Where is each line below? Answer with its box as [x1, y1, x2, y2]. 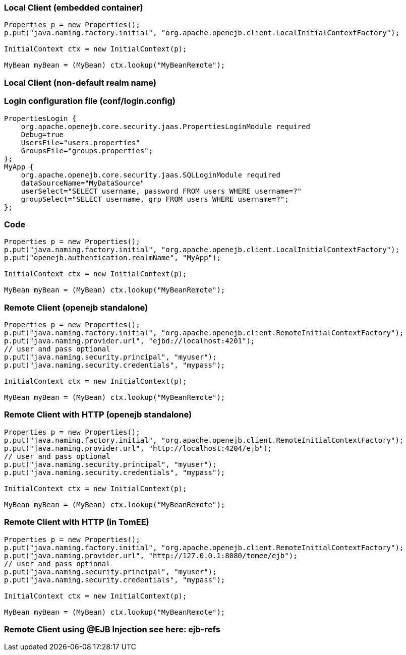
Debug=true [21, 130, 64, 139]
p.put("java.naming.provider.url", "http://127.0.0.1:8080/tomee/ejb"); [4, 551, 298, 560]
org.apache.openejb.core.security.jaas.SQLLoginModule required [21, 170, 280, 179]
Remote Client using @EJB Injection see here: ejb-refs [4, 624, 220, 634]
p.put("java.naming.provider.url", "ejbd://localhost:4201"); [4, 337, 255, 345]
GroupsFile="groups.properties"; [21, 146, 153, 155]
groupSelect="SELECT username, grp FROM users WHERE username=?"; [21, 195, 289, 203]
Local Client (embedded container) [4, 3, 143, 13]
